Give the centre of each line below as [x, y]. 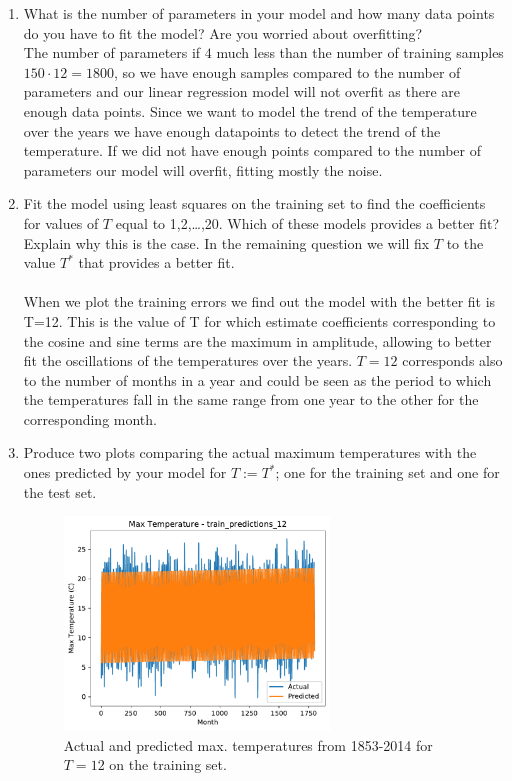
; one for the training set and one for [387, 472]
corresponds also [452, 360]
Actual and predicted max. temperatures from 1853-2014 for [248, 744]
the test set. [60, 491]
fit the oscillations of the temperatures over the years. [188, 360]
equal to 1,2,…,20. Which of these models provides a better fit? [307, 222]
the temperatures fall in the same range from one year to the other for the [251, 399]
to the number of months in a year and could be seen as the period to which [257, 379]
